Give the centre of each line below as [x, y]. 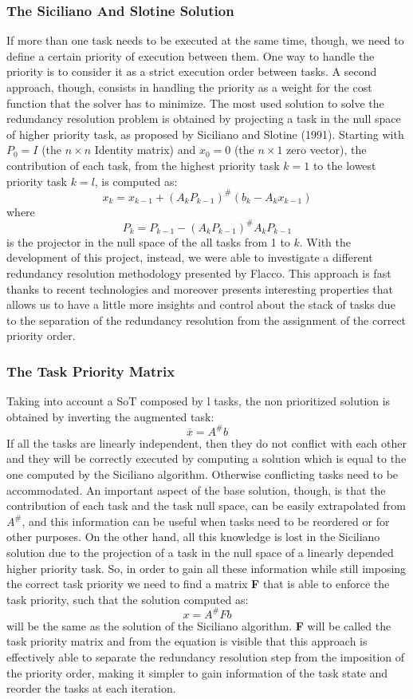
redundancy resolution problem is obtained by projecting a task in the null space [204, 118]
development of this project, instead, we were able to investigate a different [190, 257]
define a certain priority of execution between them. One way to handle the [191, 55]
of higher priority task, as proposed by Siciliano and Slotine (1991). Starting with [205, 134]
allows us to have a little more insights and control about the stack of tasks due [201, 304]
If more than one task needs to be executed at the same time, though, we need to [205, 40]
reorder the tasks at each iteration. [91, 688]
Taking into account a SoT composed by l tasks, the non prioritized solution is [199, 401]
